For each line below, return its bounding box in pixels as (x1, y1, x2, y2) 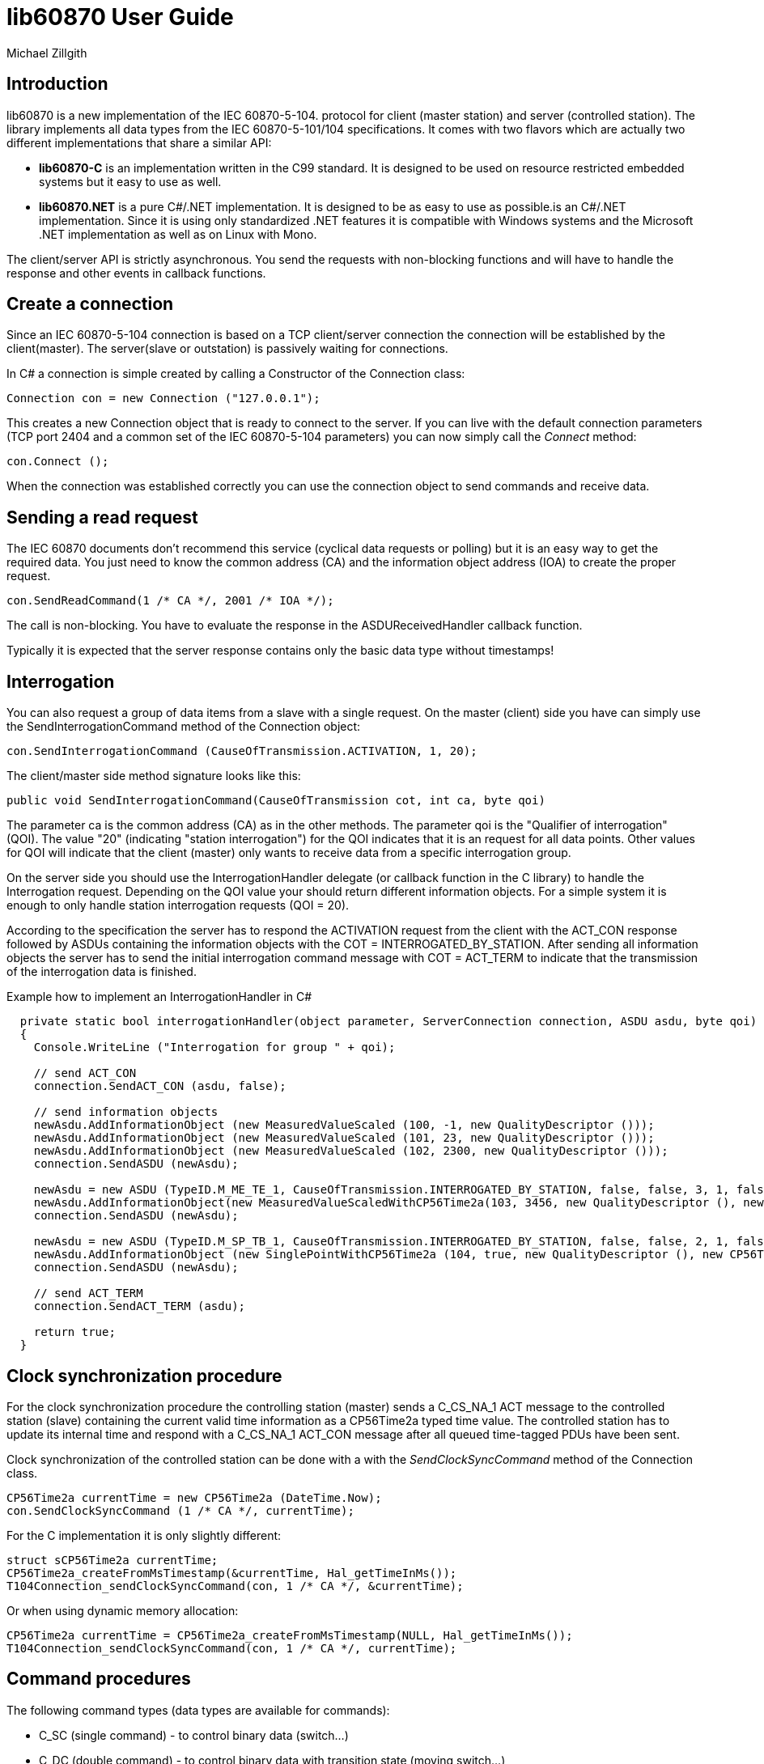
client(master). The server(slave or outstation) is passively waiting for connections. (6, 341, 448, 356)
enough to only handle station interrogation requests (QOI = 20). (6, 898, 350, 913)
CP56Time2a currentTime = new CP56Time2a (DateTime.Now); (6, 1490, 382, 1504)
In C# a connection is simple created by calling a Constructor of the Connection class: (6, 367, 465, 381)
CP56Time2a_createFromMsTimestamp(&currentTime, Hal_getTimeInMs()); (6, 1566, 457, 1580)
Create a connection (6, 294, 174, 315)
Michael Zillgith (6, 45, 87, 60)
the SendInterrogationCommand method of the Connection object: (6, 719, 361, 734)
